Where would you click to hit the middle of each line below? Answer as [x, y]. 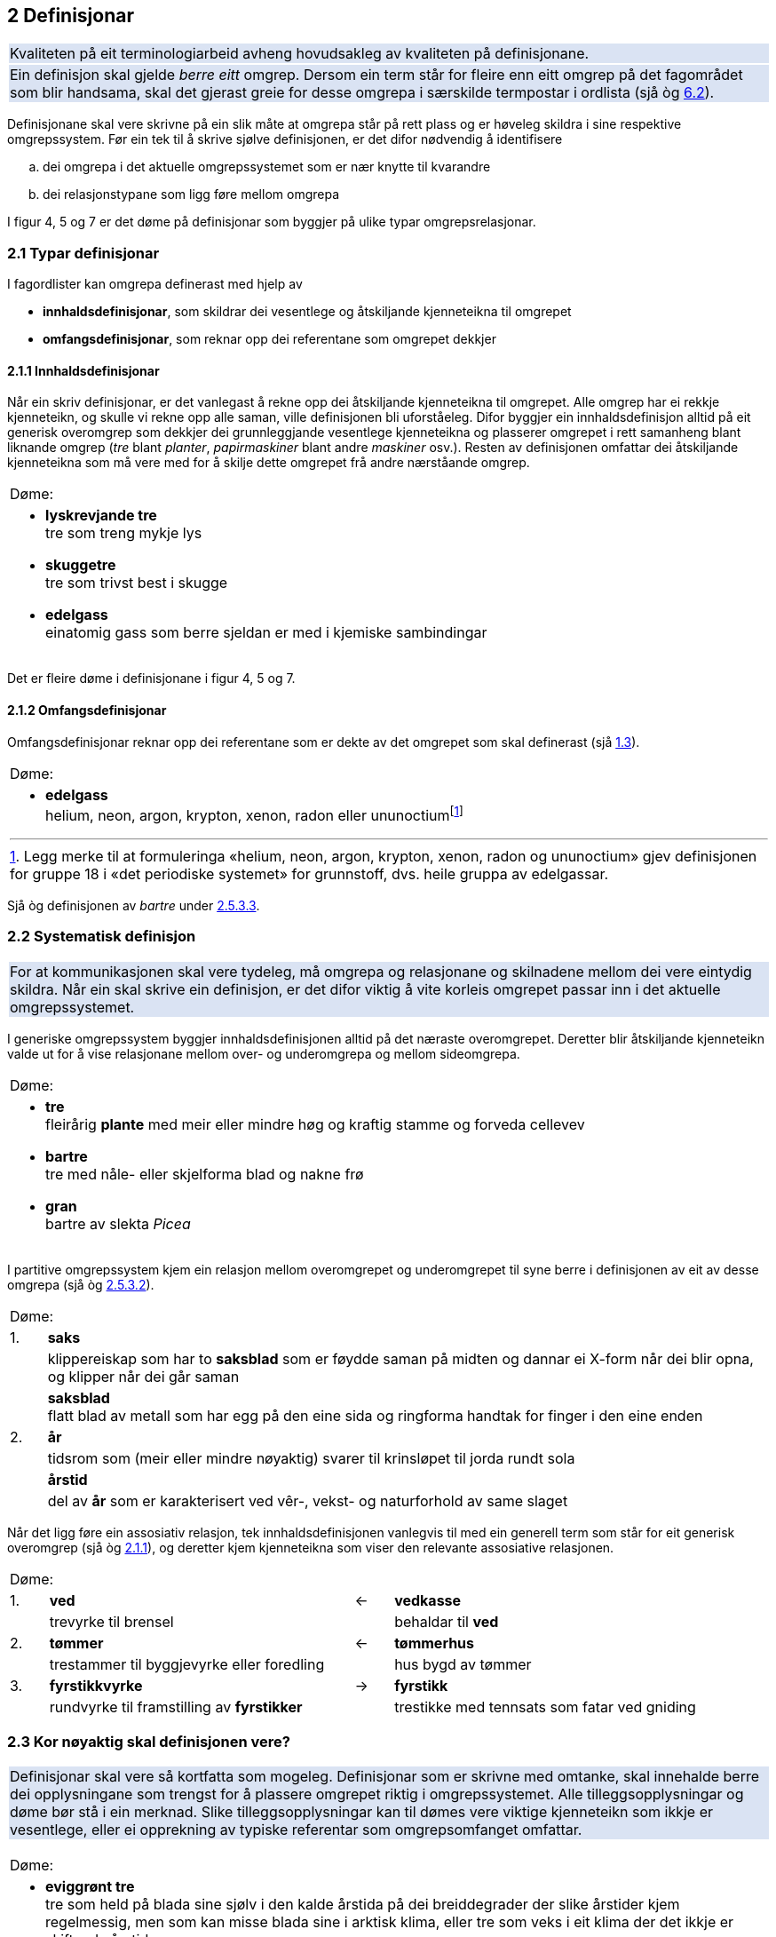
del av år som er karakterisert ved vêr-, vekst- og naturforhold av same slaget [308, 1500]
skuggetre [81, 565]
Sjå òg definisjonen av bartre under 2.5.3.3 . [134, 905]
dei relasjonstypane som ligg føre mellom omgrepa [191, 194]
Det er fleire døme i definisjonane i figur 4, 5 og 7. [151, 679]
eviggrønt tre [90, 1887]
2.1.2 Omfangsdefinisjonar [87, 710]
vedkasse [428, 1600]
